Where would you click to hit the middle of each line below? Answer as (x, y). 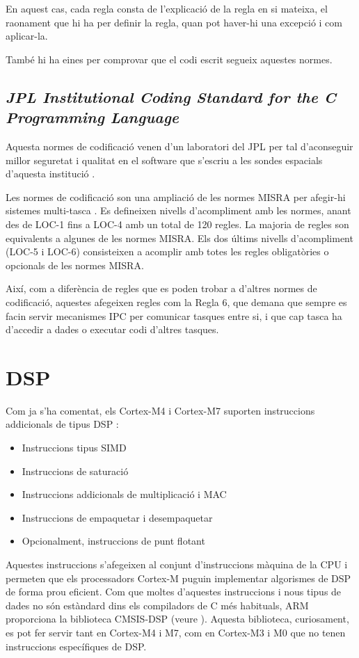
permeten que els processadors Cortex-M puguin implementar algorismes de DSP (178, 578)
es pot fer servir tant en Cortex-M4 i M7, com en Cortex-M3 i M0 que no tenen (176, 632)
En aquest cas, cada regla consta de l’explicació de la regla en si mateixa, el (167, 8)
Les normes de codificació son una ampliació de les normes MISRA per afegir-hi (176, 196)
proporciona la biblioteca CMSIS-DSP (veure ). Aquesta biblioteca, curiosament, (177, 619)
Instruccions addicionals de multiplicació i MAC (124, 494)
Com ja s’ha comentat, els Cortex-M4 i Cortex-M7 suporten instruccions (160, 410)
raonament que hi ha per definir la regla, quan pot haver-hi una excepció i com (174, 22)
